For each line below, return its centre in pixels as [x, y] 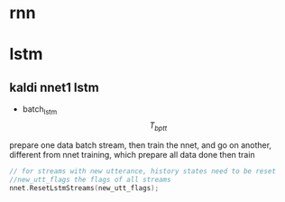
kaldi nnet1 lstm [54, 87]
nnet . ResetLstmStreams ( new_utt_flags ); [84, 188]
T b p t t [158, 126]
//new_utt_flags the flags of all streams [90, 179]
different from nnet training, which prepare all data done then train [132, 154]
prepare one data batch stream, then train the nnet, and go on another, [141, 145]
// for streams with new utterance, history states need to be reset [143, 171]
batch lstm [40, 110]
